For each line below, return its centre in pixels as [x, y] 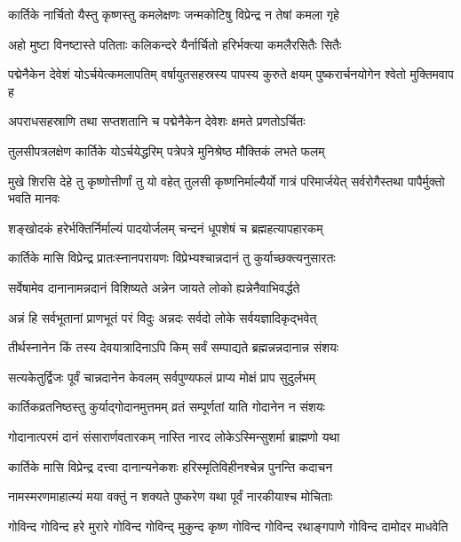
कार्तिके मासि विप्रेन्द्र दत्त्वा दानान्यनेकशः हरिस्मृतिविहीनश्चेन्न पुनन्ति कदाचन [171, 466]
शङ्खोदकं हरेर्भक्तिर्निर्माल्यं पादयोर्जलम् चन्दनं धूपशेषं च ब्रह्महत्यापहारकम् [166, 228]
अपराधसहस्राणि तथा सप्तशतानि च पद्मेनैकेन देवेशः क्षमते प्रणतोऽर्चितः [157, 121]
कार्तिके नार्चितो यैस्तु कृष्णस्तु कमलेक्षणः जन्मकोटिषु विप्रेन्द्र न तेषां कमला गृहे [174, 14]
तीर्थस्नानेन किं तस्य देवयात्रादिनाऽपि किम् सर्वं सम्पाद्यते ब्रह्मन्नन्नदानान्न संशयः [174, 347]
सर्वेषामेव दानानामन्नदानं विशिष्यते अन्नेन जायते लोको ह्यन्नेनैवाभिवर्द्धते [154, 287]
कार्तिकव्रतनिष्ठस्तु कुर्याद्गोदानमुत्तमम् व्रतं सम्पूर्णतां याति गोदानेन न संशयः [167, 407]
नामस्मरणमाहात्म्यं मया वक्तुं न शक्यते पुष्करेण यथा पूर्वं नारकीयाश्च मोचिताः [171, 496]
